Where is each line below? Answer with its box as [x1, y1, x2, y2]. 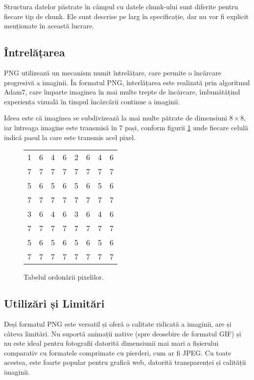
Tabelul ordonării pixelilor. [23, 272, 104, 282]
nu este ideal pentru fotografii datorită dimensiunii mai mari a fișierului [4, 338, 219, 348]
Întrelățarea [4, 45, 65, 60]
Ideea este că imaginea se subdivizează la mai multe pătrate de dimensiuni [4, 113, 228, 123]
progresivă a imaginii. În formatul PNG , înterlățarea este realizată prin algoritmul [4, 77, 250, 87]
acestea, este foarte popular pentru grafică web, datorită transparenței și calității [4, 357, 246, 367]
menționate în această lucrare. [4, 21, 94, 31]
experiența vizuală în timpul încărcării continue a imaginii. [4, 96, 180, 106]
